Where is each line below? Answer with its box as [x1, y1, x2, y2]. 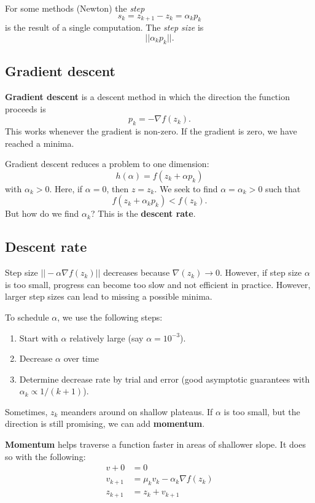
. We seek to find [154, 182, 218, 195]
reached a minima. [5, 136, 74, 149]
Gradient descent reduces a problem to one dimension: [5, 157, 209, 170]
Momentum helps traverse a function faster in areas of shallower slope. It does [5, 438, 306, 451]
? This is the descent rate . [90, 207, 196, 220]
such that [265, 182, 301, 195]
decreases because [103, 266, 170, 279]
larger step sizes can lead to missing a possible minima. [5, 290, 212, 303]
